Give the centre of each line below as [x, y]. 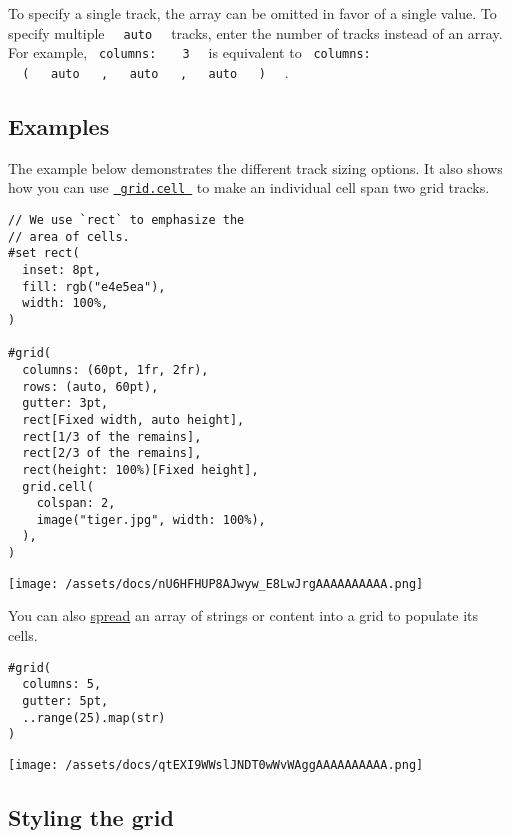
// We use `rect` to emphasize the [126, 220]
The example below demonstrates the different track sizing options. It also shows [255, 167]
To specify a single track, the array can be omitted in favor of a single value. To [252, 13]
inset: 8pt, [62, 269]
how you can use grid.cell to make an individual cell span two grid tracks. [249, 187]
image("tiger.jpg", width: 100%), [151, 519]
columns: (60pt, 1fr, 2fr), [115, 369]
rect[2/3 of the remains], [112, 453]
